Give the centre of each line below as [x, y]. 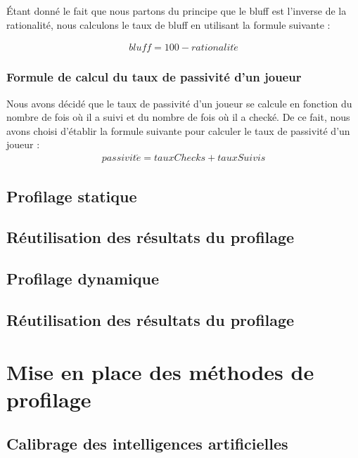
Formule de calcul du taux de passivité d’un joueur [154, 77]
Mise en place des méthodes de [160, 371]
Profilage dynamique [83, 279]
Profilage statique [72, 196]
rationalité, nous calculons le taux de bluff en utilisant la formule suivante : [168, 24]
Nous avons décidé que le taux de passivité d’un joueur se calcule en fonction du [179, 103]
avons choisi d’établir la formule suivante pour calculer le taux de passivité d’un [178, 130]
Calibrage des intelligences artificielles [147, 444]
